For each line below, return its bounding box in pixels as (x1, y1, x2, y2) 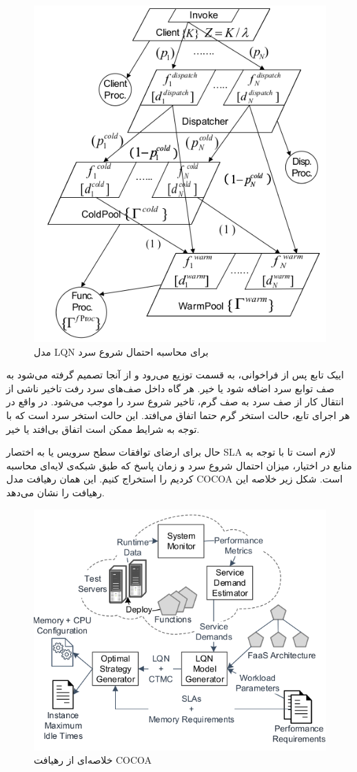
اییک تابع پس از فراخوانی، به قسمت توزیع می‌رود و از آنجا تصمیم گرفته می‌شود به (6, 367, 344, 382)
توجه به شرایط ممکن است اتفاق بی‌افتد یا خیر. (6, 421, 200, 436)
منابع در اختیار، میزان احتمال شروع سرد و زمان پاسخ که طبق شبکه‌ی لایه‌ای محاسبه (6, 458, 352, 472)
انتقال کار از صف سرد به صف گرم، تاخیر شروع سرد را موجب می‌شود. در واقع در (6, 394, 344, 409)
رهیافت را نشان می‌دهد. (6, 485, 105, 499)
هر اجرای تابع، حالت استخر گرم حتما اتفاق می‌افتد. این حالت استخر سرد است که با (6, 408, 350, 423)
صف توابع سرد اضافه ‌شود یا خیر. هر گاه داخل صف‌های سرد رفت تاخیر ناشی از (6, 380, 335, 395)
